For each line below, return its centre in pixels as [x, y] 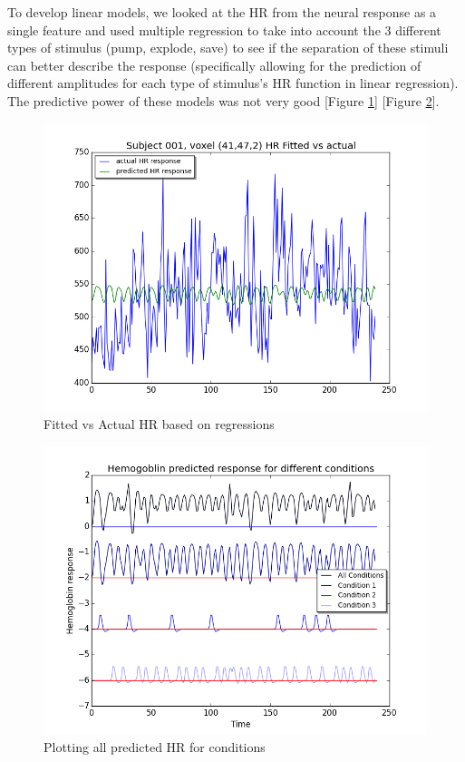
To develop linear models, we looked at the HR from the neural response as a [222, 12]
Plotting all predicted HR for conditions [155, 747]
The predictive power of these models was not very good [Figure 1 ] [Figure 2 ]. [223, 100]
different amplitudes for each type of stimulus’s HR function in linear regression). [233, 83]
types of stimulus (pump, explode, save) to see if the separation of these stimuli [228, 48]
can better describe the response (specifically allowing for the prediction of [214, 65]
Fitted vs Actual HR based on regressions [159, 424]
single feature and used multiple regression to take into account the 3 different [224, 29]
